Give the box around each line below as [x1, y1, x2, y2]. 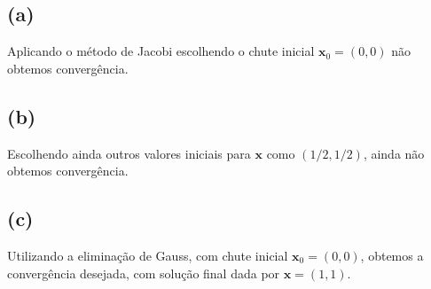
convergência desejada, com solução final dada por [7, 263, 280, 282]
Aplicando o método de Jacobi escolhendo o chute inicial [7, 42, 315, 60]
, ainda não [363, 144, 425, 162]
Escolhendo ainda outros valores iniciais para [7, 144, 251, 162]
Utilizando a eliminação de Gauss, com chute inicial [7, 246, 288, 264]
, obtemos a [360, 246, 424, 264]
